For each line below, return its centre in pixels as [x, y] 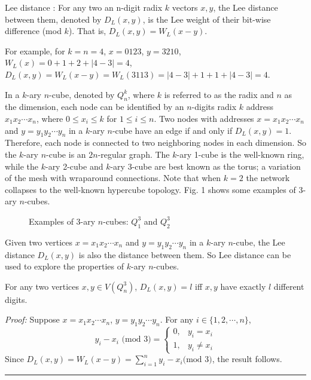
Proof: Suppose [32, 319]
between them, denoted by [53, 19]
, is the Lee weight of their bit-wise [207, 19]
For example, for [35, 50]
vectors [185, 7]
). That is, [87, 31]
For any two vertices [42, 286]
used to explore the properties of [64, 266]
